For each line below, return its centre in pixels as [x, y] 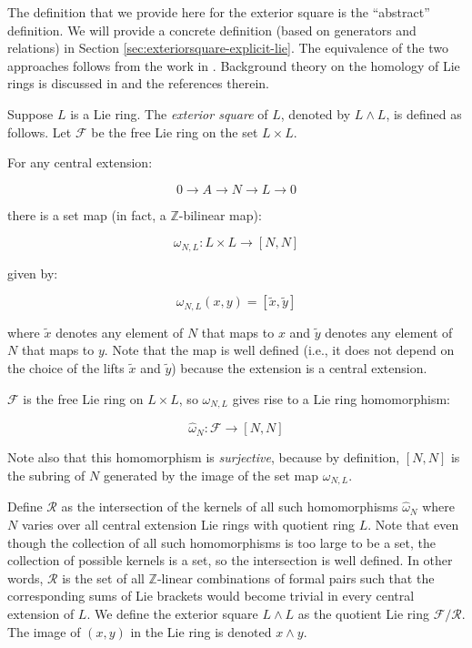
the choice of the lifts [66, 368]
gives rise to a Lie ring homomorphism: [341, 398]
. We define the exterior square [172, 613]
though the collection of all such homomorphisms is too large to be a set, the [221, 542]
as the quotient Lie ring [364, 613]
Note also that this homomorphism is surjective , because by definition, [204, 457]
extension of [41, 613]
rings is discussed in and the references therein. [138, 83]
